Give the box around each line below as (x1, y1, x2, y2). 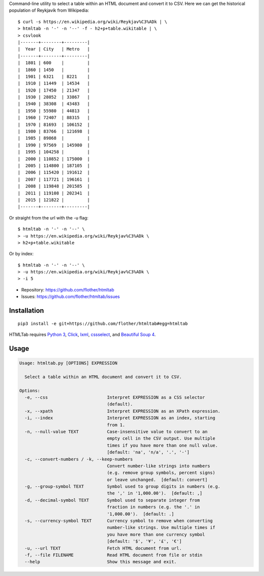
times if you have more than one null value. (107, 442, 218, 448)
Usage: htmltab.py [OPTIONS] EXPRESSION (19, 360, 117, 366)
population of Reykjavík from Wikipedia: (9, 7, 89, 13)
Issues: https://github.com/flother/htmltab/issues (21, 294, 120, 300)
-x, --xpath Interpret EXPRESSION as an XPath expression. (24, 408, 221, 414)
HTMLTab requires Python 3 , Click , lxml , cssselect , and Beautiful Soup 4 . (9, 332, 156, 337)
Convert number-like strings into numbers (107, 463, 210, 469)
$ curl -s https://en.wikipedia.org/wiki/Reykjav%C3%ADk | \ (18, 19, 167, 24)
